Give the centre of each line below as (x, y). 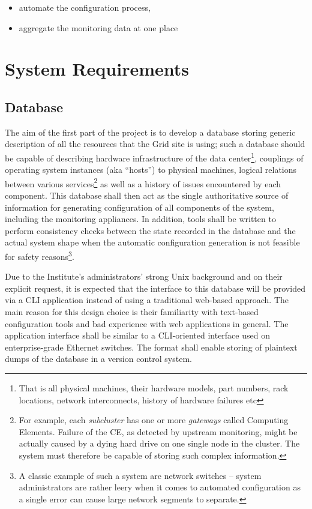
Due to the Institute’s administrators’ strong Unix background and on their (144, 276)
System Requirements (97, 69)
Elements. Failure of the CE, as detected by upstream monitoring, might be (158, 431)
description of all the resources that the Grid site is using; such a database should (155, 144)
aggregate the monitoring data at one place (98, 27)
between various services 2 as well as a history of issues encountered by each (143, 182)
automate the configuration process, (85, 7)
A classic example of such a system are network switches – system (140, 475)
